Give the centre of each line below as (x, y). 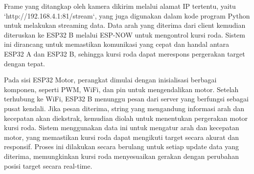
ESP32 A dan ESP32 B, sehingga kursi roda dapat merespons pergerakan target (125, 53)
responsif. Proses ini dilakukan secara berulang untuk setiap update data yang (121, 146)
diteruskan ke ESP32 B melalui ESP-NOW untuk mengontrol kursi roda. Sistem (125, 34)
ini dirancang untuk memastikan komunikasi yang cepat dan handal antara (116, 44)
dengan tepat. (25, 63)
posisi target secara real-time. (48, 165)
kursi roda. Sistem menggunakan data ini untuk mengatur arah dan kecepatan (122, 127)
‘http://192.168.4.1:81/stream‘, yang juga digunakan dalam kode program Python (127, 15)
